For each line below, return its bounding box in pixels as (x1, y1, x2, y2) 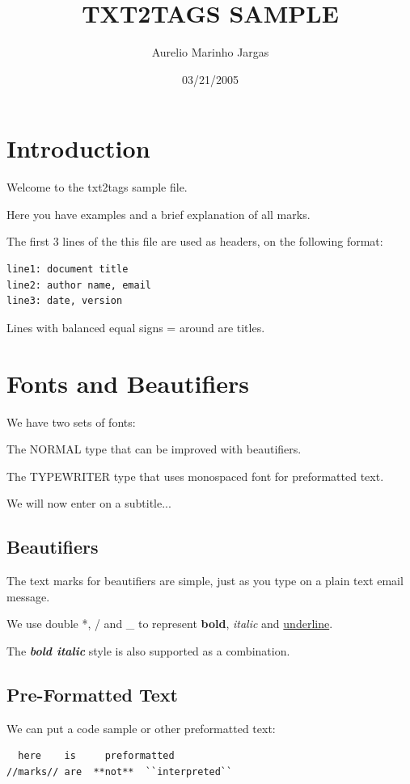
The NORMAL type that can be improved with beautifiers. (6, 440, 302, 457)
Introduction (6, 132, 150, 165)
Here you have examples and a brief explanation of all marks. (6, 205, 311, 222)
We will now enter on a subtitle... (6, 495, 171, 512)
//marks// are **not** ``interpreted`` (6, 765, 233, 778)
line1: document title (6, 263, 129, 276)
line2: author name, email (6, 279, 151, 291)
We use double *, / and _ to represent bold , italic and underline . (6, 615, 333, 632)
